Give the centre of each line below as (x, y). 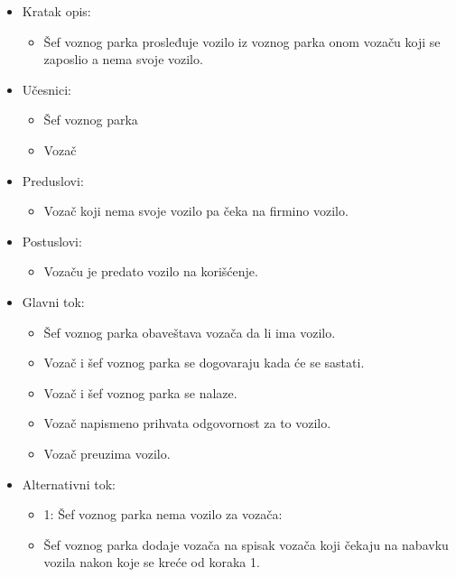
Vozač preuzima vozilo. (107, 453)
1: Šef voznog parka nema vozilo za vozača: (163, 514)
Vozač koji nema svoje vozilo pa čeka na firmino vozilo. (196, 211)
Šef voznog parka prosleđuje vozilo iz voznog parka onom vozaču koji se (242, 41)
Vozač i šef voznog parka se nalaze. (140, 392)
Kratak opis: (56, 11)
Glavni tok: (53, 301)
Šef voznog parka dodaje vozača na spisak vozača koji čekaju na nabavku (246, 544)
